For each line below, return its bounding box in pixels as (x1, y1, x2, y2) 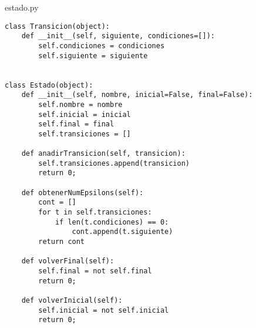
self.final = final (38, 120, 114, 129)
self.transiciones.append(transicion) (38, 159, 190, 168)
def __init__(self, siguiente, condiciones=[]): (21, 32, 215, 41)
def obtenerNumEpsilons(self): (21, 188, 144, 197)
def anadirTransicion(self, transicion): (21, 149, 186, 158)
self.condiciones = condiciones (38, 41, 165, 50)
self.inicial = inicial (38, 110, 131, 119)
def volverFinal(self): (21, 257, 114, 266)
